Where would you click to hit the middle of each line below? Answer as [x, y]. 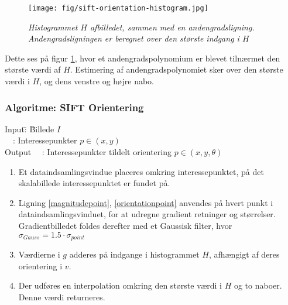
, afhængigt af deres [244, 254]
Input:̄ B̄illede [30, 128]
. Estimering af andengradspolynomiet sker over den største [176, 69]
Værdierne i [39, 254]
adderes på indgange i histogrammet [134, 254]
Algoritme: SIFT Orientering [74, 107]
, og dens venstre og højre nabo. [97, 81]
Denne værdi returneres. [62, 297]
